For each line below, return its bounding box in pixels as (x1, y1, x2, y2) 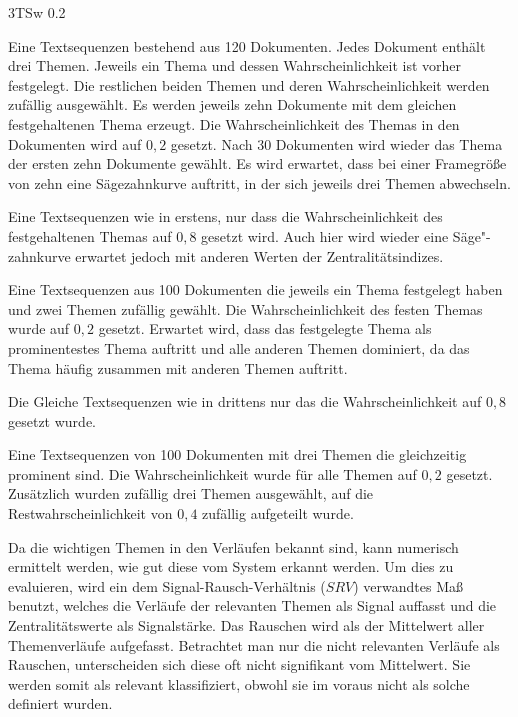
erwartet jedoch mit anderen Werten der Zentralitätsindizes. (75, 245, 444, 266)
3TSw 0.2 (8, 2, 66, 22)
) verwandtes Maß (353, 575, 464, 596)
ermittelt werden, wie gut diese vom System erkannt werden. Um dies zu (8, 556, 454, 577)
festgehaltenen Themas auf (8, 225, 172, 246)
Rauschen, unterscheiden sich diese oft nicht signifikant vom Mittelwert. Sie (8, 654, 471, 675)
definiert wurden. (8, 693, 113, 714)
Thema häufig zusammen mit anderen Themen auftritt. (8, 357, 348, 378)
